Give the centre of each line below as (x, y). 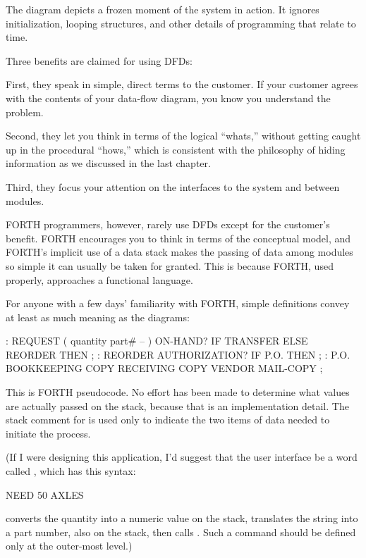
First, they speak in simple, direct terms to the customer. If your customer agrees (182, 84)
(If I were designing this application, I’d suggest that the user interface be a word (182, 457)
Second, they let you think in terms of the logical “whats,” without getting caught (183, 136)
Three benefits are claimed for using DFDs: (99, 60)
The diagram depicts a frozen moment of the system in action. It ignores (163, 9)
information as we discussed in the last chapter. (108, 163)
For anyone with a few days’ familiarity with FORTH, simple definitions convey (178, 303)
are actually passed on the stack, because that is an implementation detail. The (177, 405)
